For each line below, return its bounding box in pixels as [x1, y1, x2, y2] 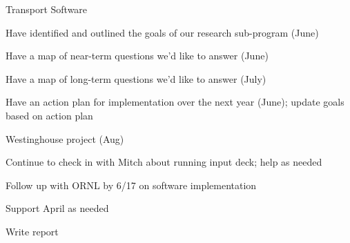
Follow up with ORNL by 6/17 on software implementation [6, 177, 257, 192]
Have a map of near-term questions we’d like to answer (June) [6, 48, 269, 63]
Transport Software [6, 2, 88, 16]
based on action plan [6, 108, 93, 122]
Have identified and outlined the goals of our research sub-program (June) [6, 25, 319, 39]
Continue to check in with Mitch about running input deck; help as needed [6, 155, 322, 169]
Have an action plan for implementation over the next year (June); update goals [6, 95, 344, 109]
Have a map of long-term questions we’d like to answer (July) [6, 71, 266, 86]
